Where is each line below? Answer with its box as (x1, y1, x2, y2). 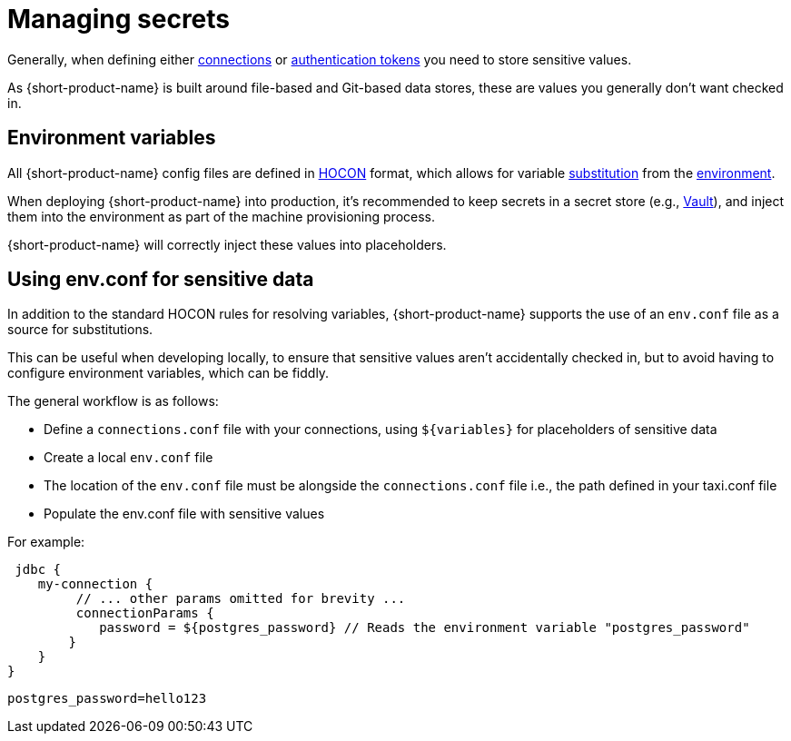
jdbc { (15, 562, 62, 578)
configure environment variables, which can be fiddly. (7, 365, 330, 381)
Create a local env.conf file (44, 450, 213, 466)
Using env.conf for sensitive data (7, 268, 314, 291)
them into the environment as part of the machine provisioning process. (7, 208, 436, 224)
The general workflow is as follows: (7, 393, 219, 410)
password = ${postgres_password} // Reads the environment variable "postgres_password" (99, 620, 750, 636)
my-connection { (37, 577, 153, 592)
